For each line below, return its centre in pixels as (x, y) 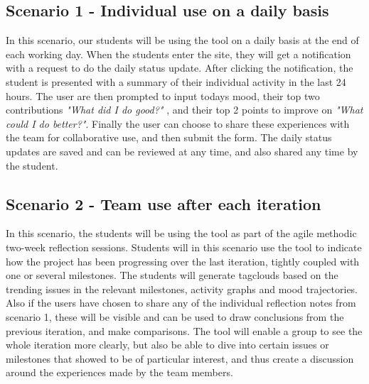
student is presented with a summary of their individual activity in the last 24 (176, 81)
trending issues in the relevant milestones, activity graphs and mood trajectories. (182, 289)
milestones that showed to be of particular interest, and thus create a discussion (180, 358)
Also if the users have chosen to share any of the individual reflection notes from (181, 303)
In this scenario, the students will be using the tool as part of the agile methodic (181, 233)
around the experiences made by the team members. (119, 372)
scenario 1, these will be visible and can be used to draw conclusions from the (175, 316)
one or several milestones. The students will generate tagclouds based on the (172, 275)
